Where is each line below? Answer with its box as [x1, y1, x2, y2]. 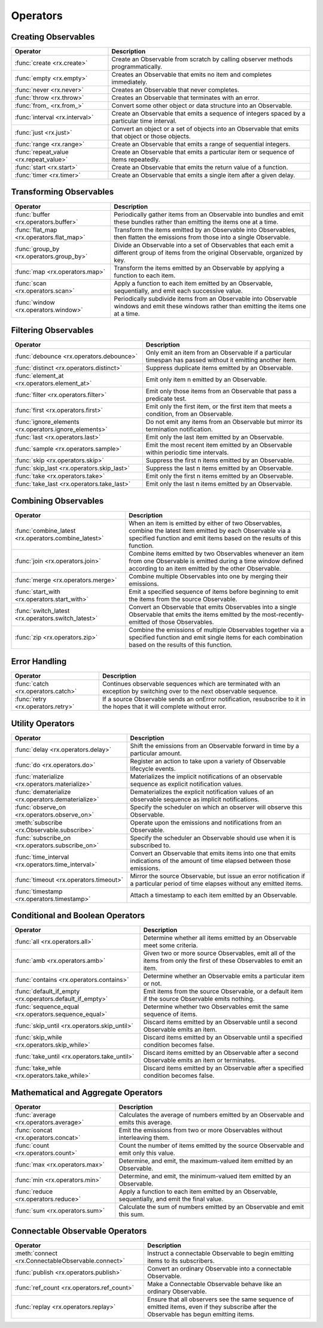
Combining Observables [11, 496, 104, 506]
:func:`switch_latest [14, 607, 70, 615]
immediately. [111, 78, 148, 86]
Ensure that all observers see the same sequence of [147, 1295, 294, 1303]
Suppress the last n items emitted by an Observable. [145, 464, 293, 472]
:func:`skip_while [14, 1033, 62, 1042]
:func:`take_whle [14, 1064, 62, 1072]
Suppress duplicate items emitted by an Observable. [145, 364, 294, 372]
